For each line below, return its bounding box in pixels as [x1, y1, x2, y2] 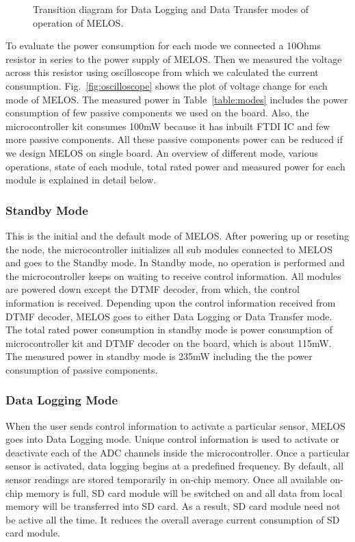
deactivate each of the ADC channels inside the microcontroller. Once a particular [5, 445, 350, 459]
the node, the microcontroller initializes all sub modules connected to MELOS [5, 242, 332, 256]
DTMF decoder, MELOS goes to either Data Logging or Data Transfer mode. [5, 309, 332, 323]
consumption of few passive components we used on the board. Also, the [5, 105, 309, 120]
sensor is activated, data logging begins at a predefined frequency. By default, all [5, 459, 344, 473]
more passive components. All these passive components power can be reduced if [5, 132, 343, 146]
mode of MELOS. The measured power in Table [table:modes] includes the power [5, 92, 348, 106]
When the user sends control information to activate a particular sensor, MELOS [5, 418, 345, 433]
